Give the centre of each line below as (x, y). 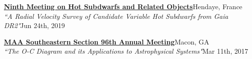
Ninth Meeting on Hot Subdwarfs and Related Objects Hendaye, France (123, 6)
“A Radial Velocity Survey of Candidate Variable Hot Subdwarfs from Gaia (116, 16)
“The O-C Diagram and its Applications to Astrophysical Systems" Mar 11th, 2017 (126, 51)
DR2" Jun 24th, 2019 (34, 25)
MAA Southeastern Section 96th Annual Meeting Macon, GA (107, 41)
